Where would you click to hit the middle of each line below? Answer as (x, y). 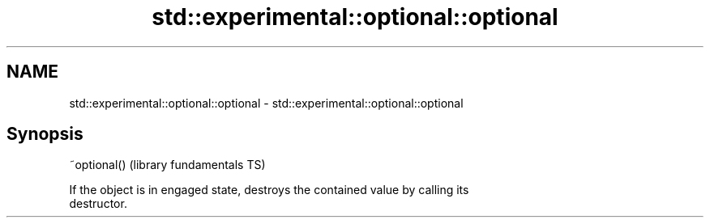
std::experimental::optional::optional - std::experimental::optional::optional (266, 103)
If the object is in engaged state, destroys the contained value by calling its (269, 190)
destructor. (98, 204)
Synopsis (45, 134)
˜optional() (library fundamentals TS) (167, 165)
